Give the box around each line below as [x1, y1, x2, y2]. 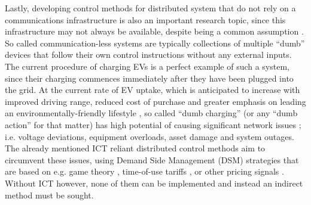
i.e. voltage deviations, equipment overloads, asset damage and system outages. [5, 130, 294, 142]
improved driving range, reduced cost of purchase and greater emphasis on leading [5, 95, 306, 107]
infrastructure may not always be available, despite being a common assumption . [5, 25, 304, 38]
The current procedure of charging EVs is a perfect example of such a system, [5, 60, 289, 72]
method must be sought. [5, 188, 94, 201]
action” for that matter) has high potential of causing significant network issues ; [5, 118, 301, 131]
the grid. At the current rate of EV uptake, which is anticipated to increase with [5, 83, 300, 96]
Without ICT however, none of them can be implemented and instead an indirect [5, 176, 303, 189]
